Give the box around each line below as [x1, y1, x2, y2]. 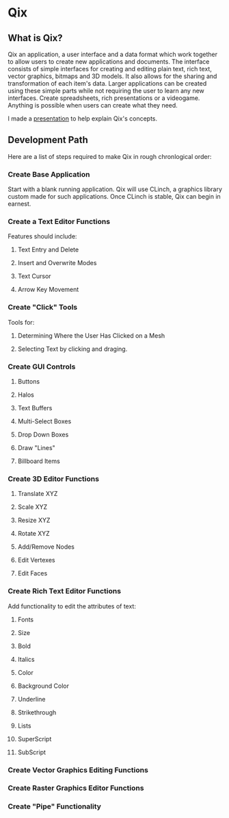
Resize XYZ [17, 516, 51, 525]
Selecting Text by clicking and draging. [17, 345, 128, 353]
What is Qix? [8, 32, 64, 44]
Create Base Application [8, 169, 90, 179]
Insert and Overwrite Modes [17, 259, 97, 267]
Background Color [17, 682, 69, 690]
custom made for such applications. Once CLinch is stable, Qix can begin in [8, 193, 221, 201]
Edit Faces [17, 569, 48, 578]
